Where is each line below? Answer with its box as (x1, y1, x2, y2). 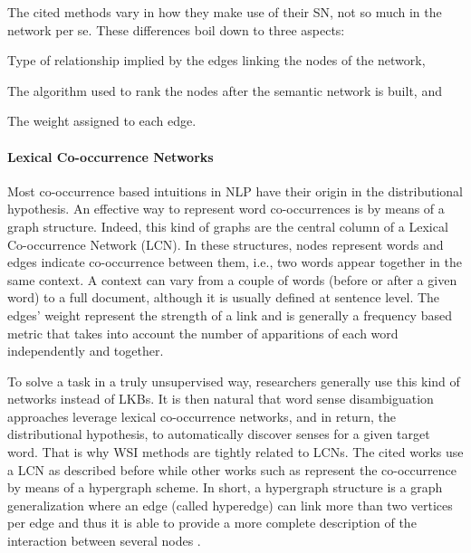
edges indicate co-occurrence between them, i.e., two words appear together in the (7, 253, 462, 272)
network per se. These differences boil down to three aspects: (7, 20, 345, 39)
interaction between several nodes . (7, 531, 201, 550)
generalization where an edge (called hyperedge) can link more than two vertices (7, 495, 453, 514)
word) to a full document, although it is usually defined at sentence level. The (7, 288, 440, 307)
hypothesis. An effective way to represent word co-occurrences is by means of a (7, 199, 445, 218)
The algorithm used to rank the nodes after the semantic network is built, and (7, 81, 442, 100)
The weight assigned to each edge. (7, 111, 197, 130)
